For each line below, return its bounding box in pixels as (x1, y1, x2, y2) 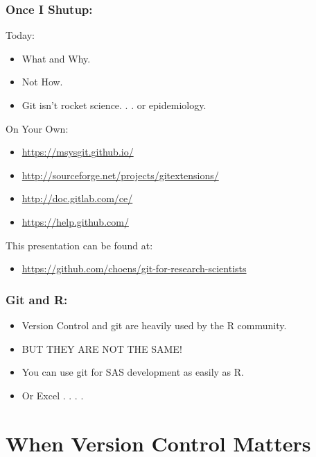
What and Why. (21, 51, 91, 65)
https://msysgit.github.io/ (21, 144, 134, 159)
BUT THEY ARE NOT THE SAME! (21, 341, 182, 356)
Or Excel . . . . (21, 388, 84, 402)
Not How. (21, 74, 63, 89)
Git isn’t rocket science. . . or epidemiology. (21, 98, 207, 112)
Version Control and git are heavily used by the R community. (21, 317, 287, 332)
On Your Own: (6, 121, 69, 135)
